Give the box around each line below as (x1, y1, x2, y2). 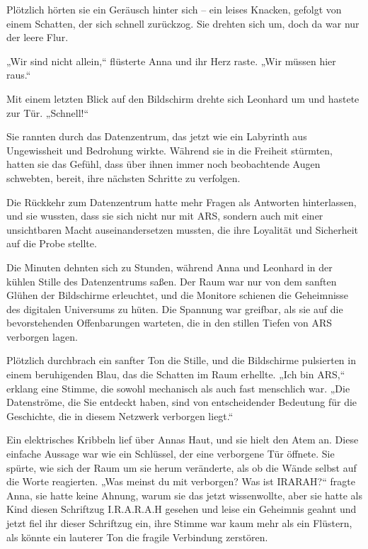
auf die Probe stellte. (6, 236, 97, 251)
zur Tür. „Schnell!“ (6, 105, 89, 120)
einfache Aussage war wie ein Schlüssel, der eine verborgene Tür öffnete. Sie (6, 446, 335, 461)
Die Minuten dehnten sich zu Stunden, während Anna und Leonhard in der (6, 259, 333, 274)
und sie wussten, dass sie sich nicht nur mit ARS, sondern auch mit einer (6, 208, 323, 223)
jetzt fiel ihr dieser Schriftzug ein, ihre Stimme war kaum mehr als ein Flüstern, (6, 516, 352, 530)
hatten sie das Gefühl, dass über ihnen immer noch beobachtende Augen (6, 157, 321, 171)
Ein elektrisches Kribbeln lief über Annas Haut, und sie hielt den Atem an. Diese (6, 432, 359, 447)
